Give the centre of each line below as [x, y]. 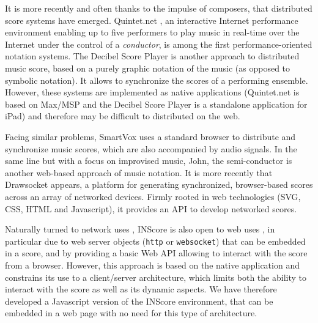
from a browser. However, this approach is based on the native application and [152, 265]
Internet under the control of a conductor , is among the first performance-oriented [159, 44]
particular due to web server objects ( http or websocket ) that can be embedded [155, 241]
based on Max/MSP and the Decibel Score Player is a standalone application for [156, 104]
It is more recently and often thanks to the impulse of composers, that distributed [159, 8]
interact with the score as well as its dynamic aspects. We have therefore [141, 289]
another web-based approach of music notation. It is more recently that [139, 172]
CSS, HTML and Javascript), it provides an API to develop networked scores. [151, 208]
